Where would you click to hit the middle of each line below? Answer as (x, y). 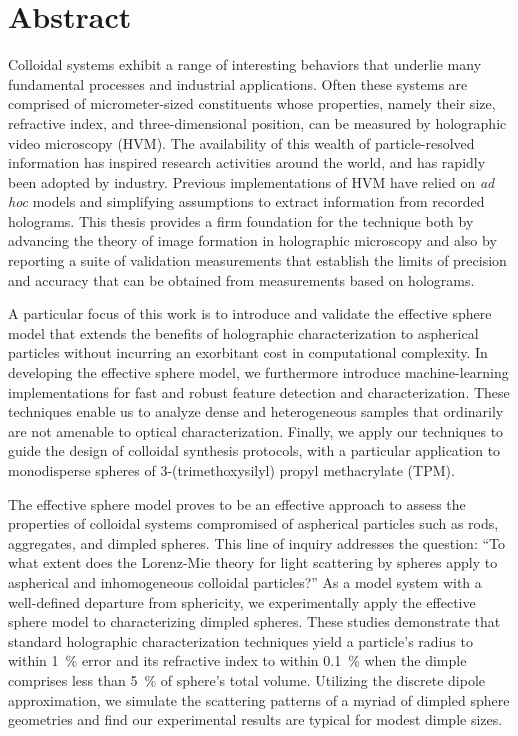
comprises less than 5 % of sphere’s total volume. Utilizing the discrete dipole (247, 679)
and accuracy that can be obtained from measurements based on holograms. (241, 279)
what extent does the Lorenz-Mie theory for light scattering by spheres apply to (253, 562)
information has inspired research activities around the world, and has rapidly (247, 162)
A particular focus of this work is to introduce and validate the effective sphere (250, 313)
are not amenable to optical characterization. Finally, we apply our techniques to (256, 430)
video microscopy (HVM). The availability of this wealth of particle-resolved (241, 142)
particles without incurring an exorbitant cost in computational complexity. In (248, 352)
